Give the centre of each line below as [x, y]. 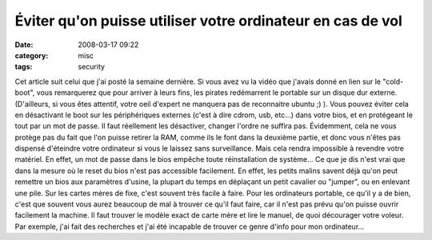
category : [32, 55]
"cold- [393, 81]
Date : [24, 45]
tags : [24, 67]
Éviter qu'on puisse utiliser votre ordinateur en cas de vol [209, 21]
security [92, 67]
